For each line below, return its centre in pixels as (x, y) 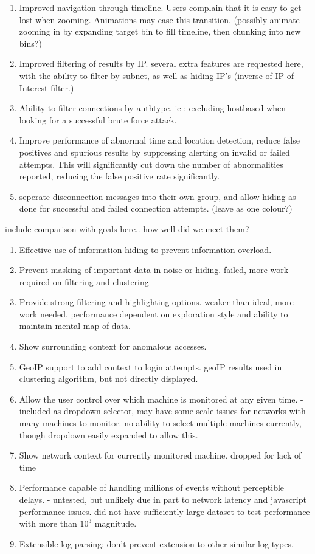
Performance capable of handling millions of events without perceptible (152, 487)
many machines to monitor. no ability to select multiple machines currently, (160, 423)
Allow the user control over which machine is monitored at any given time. (158, 399)
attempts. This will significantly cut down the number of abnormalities (151, 164)
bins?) (30, 43)
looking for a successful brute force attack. (98, 119)
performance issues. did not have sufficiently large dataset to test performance (164, 511)
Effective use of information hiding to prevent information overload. (145, 249)
